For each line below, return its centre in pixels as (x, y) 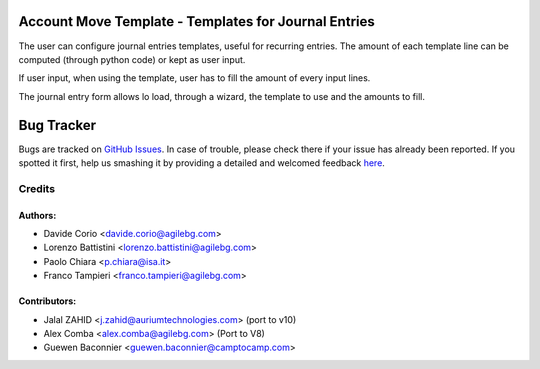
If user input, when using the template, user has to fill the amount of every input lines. (194, 78)
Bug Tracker (57, 125)
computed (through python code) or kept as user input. (132, 59)
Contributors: (47, 301)
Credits (36, 188)
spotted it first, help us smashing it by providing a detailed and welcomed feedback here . (201, 162)
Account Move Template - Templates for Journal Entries (196, 21)
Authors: (37, 215)
